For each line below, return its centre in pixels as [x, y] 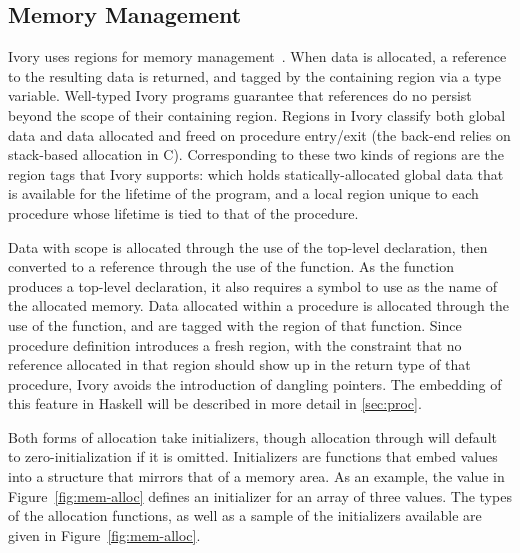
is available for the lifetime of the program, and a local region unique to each [243, 193]
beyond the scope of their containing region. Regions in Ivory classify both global [257, 114]
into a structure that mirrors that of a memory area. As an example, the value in [256, 476]
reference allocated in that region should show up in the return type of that [239, 364]
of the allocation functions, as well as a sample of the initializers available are [245, 515]
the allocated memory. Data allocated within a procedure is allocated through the [258, 305]
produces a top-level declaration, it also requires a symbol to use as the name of [253, 285]
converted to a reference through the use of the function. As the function [231, 266]
